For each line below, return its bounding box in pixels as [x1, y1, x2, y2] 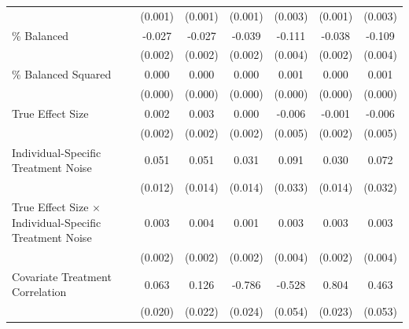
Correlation [12, 283, 67, 300]
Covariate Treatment [12, 268, 112, 284]
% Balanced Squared [12, 66, 112, 82]
